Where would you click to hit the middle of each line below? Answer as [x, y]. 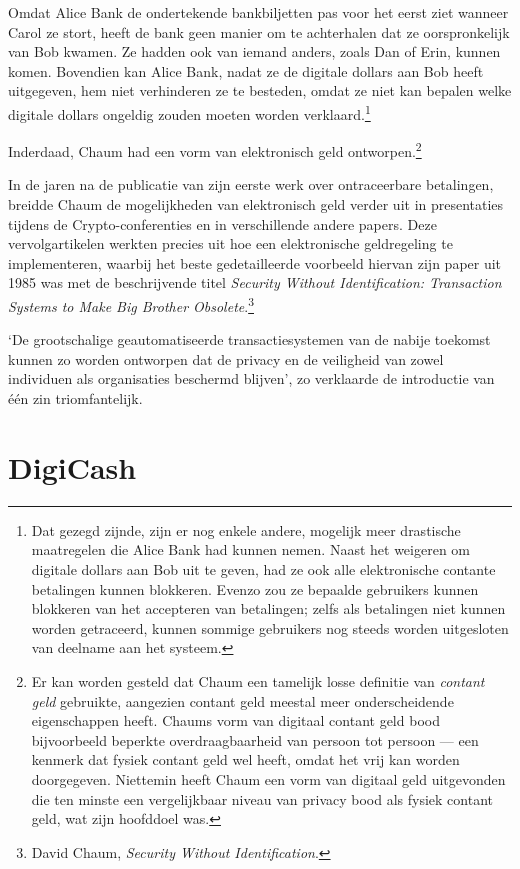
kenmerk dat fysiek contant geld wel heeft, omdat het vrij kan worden [245, 759]
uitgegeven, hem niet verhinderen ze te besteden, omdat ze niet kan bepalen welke [260, 90]
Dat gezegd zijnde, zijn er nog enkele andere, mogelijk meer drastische [246, 529]
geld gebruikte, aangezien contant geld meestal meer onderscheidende [242, 700]
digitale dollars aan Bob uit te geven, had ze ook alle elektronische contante [263, 568]
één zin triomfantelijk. [75, 398]
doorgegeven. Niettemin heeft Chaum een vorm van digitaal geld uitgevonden [268, 778]
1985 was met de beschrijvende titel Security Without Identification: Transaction [255, 282]
